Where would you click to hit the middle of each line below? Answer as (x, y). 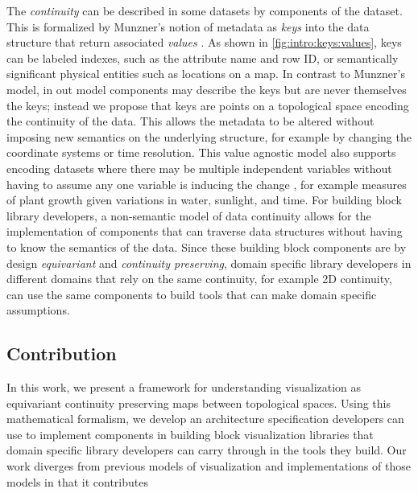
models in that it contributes (77, 481)
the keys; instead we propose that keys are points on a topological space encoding (208, 105)
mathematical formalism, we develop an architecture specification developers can (205, 419)
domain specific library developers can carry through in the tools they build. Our (207, 450)
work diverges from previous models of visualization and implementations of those (209, 466)
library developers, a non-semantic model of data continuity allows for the (189, 215)
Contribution (62, 353)
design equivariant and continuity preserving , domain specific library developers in (209, 263)
